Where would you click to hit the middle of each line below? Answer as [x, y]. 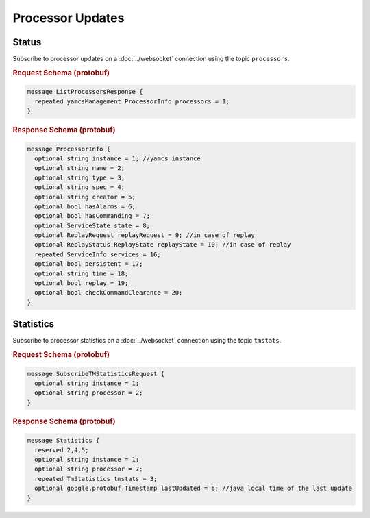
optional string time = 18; [82, 273]
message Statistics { [63, 441]
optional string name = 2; [80, 168]
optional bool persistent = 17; [89, 264]
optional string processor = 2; [89, 393]
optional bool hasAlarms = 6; [85, 206]
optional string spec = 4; [80, 187]
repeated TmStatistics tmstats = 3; [96, 479]
